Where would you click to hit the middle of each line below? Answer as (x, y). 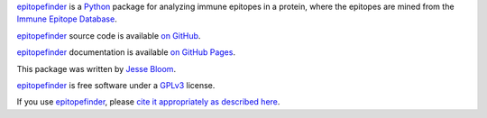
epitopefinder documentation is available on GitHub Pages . (126, 52)
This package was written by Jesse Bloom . (96, 68)
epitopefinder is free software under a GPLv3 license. (116, 85)
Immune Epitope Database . (67, 19)
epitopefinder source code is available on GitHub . (109, 35)
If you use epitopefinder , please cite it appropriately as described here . (148, 102)
